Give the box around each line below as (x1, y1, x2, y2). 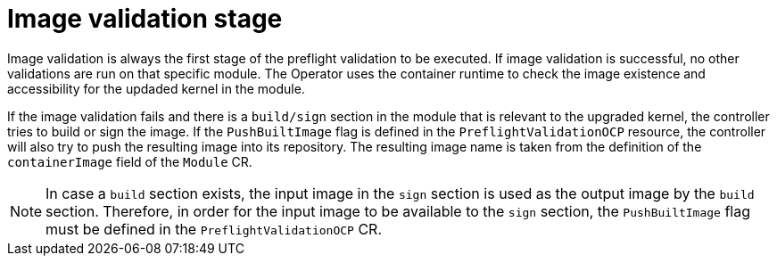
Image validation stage (7, 4, 283, 34)
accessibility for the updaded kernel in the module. (7, 80, 305, 96)
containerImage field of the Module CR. (7, 153, 252, 169)
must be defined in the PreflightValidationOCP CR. (45, 219, 382, 238)
